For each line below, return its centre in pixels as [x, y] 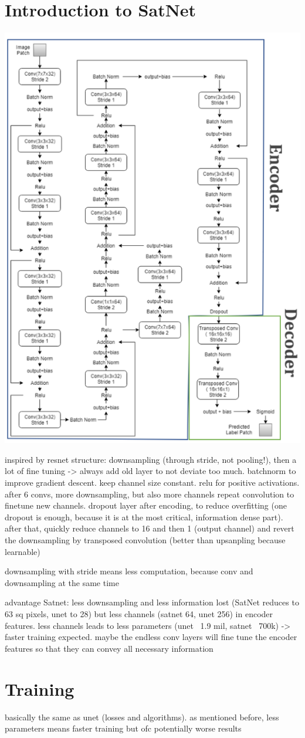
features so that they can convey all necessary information [109, 648]
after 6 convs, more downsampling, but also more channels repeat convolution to [150, 494]
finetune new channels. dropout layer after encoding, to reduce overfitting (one [146, 505]
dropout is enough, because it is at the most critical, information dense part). [144, 517]
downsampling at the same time [62, 582]
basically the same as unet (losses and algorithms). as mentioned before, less [142, 717]
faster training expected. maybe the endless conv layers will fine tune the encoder [151, 637]
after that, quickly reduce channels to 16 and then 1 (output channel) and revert [150, 528]
